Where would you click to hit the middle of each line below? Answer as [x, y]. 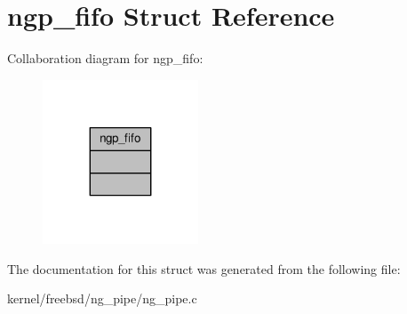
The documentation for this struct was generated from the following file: [204, 268]
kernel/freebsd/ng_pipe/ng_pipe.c [102, 298]
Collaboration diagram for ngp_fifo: [105, 58]
